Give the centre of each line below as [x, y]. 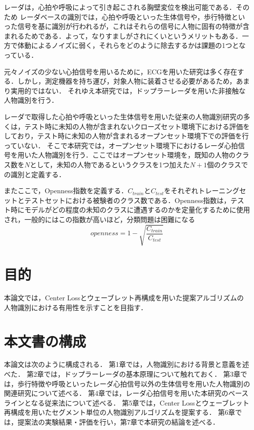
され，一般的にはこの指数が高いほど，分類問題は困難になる [100, 219]
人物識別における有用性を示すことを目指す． [76, 307]
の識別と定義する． [35, 174]
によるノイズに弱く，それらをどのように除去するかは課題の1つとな [138, 45]
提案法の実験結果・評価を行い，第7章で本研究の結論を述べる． [118, 422]
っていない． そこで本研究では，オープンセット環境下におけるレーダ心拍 [121, 145]
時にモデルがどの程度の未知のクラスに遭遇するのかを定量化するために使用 [130, 210]
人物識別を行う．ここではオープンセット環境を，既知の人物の [137, 155]
